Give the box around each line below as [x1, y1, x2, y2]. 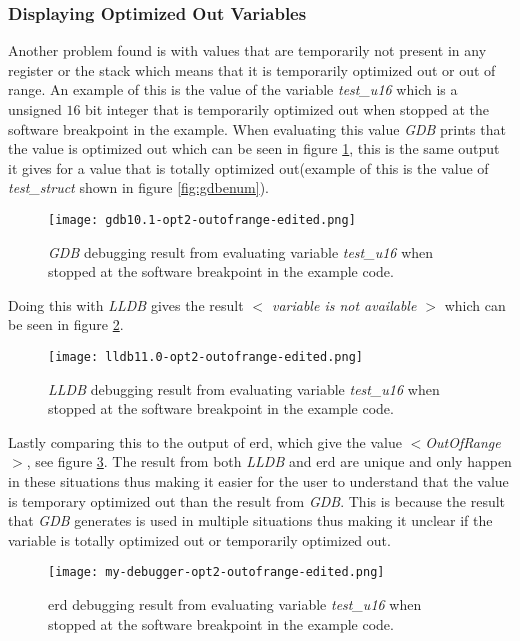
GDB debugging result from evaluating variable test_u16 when [48, 241, 434, 262]
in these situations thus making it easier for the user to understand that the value [8, 471, 509, 492]
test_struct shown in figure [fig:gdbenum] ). [8, 177, 269, 198]
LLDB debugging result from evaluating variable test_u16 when [48, 378, 440, 399]
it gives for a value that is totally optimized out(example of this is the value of [8, 157, 489, 178]
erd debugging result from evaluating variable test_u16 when [48, 594, 422, 615]
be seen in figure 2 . [8, 314, 124, 335]
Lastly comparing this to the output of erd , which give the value [8, 431, 403, 452]
